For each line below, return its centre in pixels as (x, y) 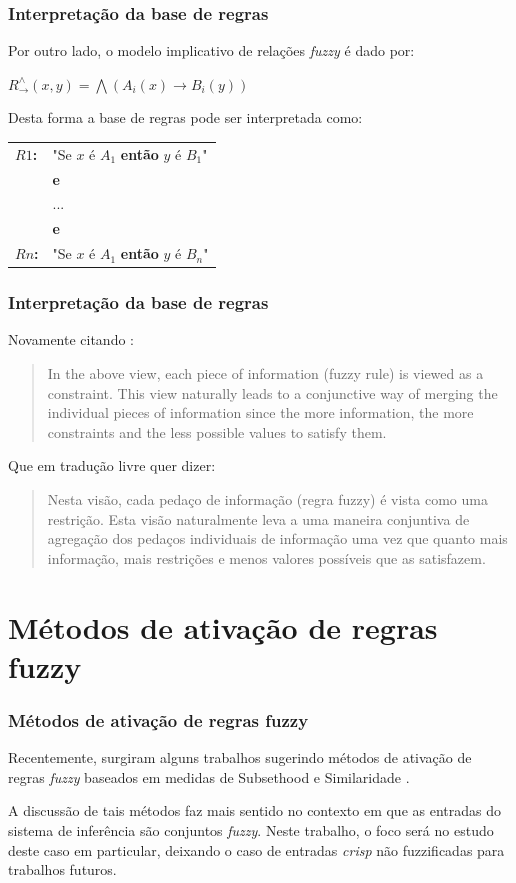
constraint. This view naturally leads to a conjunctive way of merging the (272, 392)
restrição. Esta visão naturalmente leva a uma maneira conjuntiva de (258, 518)
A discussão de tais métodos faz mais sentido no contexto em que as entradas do (254, 810)
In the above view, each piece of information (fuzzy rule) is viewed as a (265, 373)
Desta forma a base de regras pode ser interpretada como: (185, 117)
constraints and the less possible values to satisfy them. (217, 431)
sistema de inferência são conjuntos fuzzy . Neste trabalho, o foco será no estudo (251, 829)
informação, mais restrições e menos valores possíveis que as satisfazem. (266, 557)
